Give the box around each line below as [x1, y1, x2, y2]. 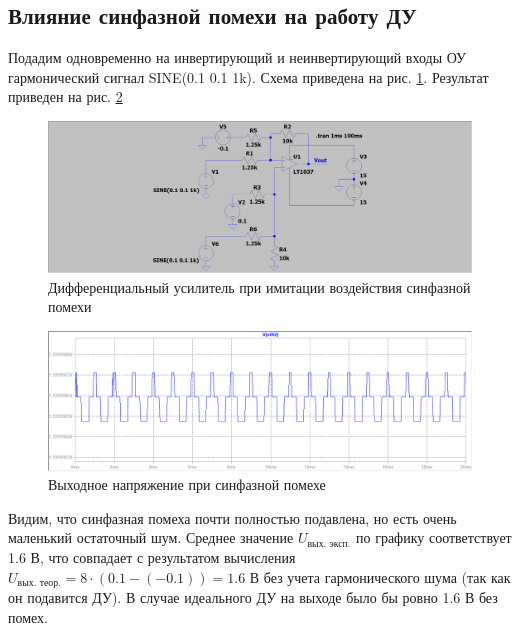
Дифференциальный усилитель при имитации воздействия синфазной [48, 276, 471, 297]
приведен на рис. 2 [8, 86, 123, 107]
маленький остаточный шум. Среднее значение [8, 527, 294, 548]
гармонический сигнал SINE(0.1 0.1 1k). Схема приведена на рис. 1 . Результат [8, 66, 489, 87]
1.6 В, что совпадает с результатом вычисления [8, 547, 296, 568]
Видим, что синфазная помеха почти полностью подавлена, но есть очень [8, 507, 457, 528]
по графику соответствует [356, 527, 512, 548]
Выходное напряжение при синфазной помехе [48, 474, 326, 495]
